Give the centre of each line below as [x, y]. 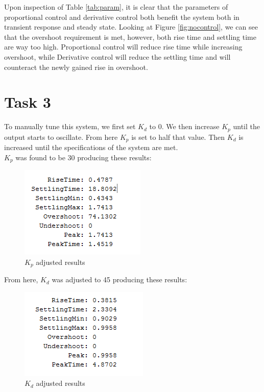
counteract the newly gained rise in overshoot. [76, 67]
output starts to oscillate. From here [61, 137]
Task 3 [28, 102]
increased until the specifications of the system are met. [91, 147]
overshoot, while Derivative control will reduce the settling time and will [117, 56]
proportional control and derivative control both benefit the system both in [122, 17]
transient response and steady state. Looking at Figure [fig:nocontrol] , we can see [131, 27]
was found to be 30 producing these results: [83, 157]
